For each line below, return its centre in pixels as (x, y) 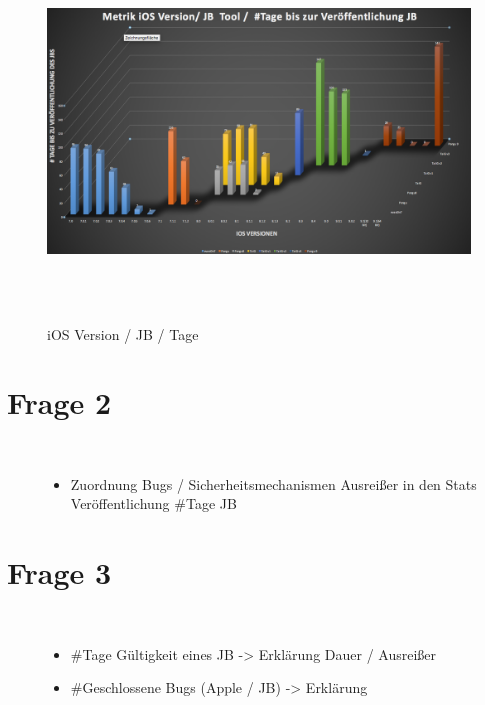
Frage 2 (59, 402)
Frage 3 (59, 572)
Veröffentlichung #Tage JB (153, 503)
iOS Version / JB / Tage (123, 333)
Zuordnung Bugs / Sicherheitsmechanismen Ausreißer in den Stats (273, 483)
